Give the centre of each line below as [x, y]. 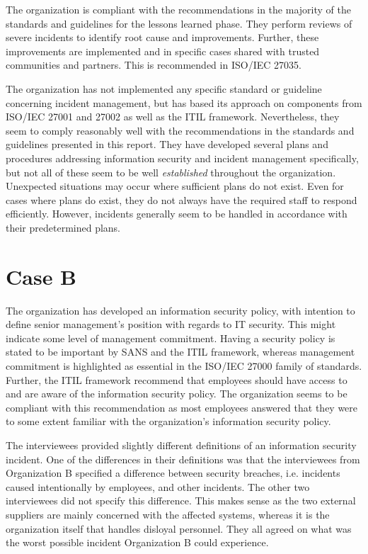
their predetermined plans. [63, 227]
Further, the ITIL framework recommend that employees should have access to [177, 379]
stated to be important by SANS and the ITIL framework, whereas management [180, 352]
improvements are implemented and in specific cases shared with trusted [163, 51]
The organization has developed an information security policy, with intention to [180, 310]
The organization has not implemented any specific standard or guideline [164, 88]
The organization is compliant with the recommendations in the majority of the [178, 9]
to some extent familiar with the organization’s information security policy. [168, 421]
